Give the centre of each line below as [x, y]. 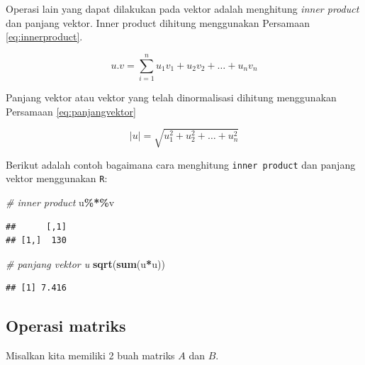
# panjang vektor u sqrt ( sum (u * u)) [85, 263]
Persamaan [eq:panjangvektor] [71, 111]
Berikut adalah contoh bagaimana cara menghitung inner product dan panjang [181, 164]
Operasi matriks [66, 326]
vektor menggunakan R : [57, 178]
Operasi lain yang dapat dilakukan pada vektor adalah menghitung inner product [182, 9]
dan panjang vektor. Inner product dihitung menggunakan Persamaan [158, 22]
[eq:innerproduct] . [44, 36]
